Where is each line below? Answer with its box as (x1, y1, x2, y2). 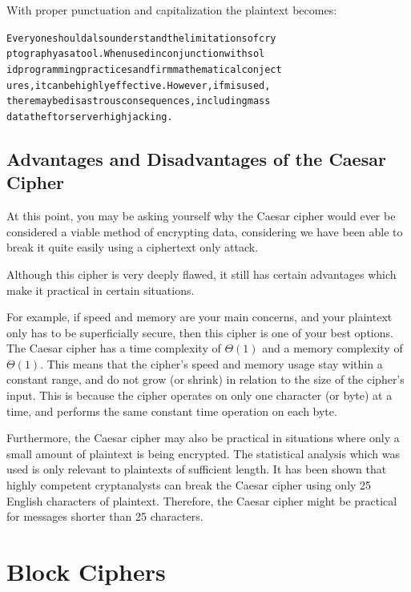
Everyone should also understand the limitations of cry (6, 32, 276, 44)
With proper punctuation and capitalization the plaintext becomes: (6, 2, 337, 18)
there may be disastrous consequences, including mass (6, 95, 271, 107)
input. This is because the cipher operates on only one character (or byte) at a (6, 387, 393, 404)
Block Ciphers (6, 555, 166, 587)
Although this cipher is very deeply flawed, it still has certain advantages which (6, 265, 397, 282)
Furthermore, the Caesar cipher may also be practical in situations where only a (6, 429, 400, 446)
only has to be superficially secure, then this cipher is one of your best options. (6, 324, 393, 340)
